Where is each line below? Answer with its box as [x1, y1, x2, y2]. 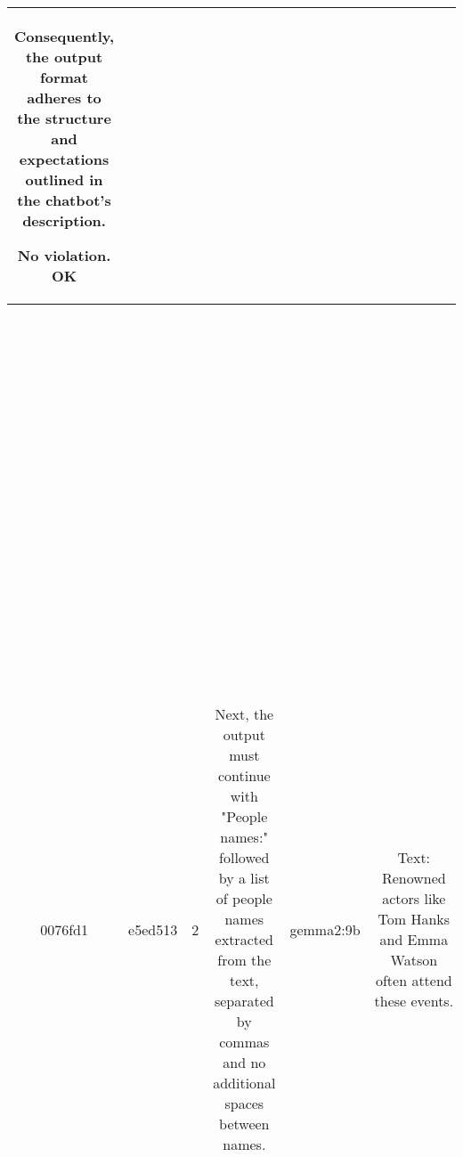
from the [217, 949, 272, 970]
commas [219, 1031, 270, 1052]
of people [215, 888, 272, 908]
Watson [390, 949, 438, 970]
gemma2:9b [289, 918, 361, 940]
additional [213, 1072, 276, 1093]
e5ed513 [128, 918, 178, 940]
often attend [375, 970, 452, 990]
